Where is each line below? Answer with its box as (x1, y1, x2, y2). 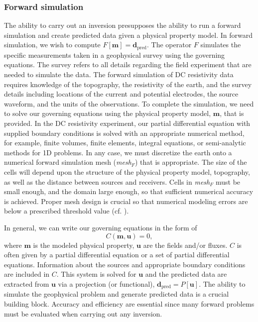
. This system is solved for (56, 269, 136, 279)
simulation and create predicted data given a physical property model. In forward (4, 29, 253, 40)
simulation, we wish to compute (4, 39, 101, 50)
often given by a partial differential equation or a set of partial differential (4, 249, 230, 260)
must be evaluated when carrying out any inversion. (4, 308, 162, 319)
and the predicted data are (145, 269, 227, 279)
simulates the (200, 39, 241, 50)
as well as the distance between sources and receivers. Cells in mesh (4, 176, 210, 187)
